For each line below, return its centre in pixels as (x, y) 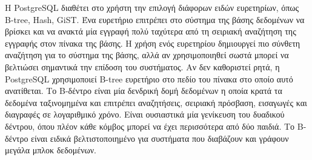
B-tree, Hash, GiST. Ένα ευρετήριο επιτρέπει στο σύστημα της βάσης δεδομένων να (155, 19)
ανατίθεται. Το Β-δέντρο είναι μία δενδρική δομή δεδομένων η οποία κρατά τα (144, 91)
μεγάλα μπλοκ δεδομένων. (51, 150)
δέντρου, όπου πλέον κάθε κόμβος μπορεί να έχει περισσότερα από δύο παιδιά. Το (150, 126)
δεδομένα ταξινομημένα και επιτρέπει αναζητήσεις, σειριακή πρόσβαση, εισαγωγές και (156, 102)
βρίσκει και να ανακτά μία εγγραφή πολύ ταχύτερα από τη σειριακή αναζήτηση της (151, 31)
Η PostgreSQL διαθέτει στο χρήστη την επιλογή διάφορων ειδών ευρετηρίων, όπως (152, 7)
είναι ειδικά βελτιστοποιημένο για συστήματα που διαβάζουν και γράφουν (160, 138)
